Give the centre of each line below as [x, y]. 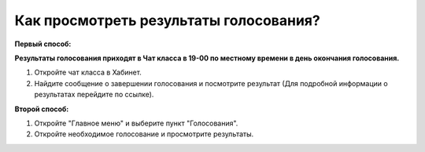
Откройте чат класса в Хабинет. [88, 72]
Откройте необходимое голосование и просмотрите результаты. [144, 134]
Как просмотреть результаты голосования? [167, 20]
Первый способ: [43, 44]
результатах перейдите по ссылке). [94, 95]
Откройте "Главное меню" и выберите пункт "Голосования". [136, 123]
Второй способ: [42, 109]
